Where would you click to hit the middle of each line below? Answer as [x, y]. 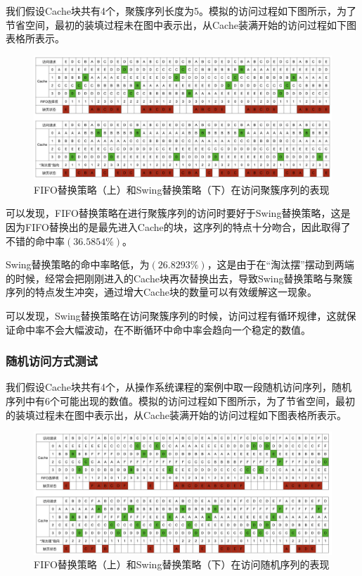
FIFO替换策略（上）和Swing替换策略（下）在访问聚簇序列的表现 [182, 189]
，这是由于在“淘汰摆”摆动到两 [276, 264]
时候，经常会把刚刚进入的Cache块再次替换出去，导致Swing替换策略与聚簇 [184, 278]
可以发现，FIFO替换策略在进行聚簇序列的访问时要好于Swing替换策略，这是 [178, 213]
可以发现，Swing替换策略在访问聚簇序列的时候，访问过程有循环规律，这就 [176, 315]
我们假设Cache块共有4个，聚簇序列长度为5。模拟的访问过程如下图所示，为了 [181, 11]
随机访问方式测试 [52, 361]
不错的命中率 [35, 240]
